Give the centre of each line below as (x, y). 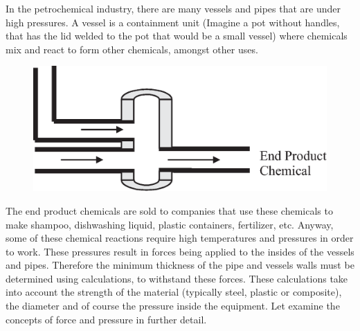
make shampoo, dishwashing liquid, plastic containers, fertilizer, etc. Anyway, (170, 224)
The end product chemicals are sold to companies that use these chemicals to (169, 210)
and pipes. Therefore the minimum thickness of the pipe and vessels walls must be (180, 265)
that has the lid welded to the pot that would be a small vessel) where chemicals (177, 36)
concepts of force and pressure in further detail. (106, 319)
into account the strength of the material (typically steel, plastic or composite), (174, 292)
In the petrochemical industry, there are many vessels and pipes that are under (173, 8)
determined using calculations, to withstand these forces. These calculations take (177, 278)
